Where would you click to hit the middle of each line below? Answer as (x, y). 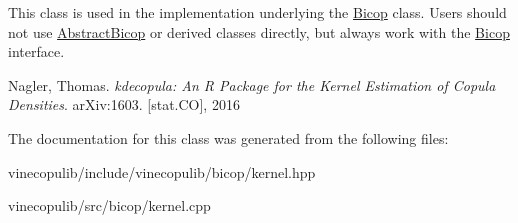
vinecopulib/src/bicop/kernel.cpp (109, 205)
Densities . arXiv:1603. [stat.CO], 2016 (124, 104)
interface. (36, 51)
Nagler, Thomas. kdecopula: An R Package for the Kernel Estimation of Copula (252, 84)
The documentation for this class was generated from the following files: (228, 137)
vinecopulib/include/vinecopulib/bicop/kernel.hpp (162, 171)
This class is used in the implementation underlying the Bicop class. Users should (257, 12)
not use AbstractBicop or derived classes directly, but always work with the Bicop (259, 31)
